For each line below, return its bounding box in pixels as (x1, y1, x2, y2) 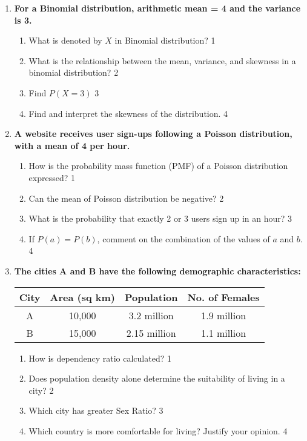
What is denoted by (28, 34, 102, 47)
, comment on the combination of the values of (97, 232, 270, 245)
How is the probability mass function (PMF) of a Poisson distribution (28, 159, 288, 172)
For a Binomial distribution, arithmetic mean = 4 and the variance (14, 2, 301, 14)
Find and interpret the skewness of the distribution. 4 (28, 107, 228, 119)
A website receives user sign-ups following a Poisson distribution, (14, 127, 292, 140)
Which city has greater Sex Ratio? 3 (28, 404, 163, 417)
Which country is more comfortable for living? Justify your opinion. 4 (28, 424, 288, 437)
